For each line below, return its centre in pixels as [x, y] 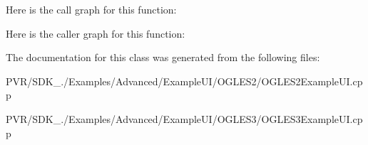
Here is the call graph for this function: [91, 9]
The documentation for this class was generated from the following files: [163, 57]
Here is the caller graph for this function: [96, 33]
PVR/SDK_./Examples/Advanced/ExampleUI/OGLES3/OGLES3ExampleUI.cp [184, 118]
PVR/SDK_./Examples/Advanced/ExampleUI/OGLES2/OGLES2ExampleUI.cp [184, 81]
